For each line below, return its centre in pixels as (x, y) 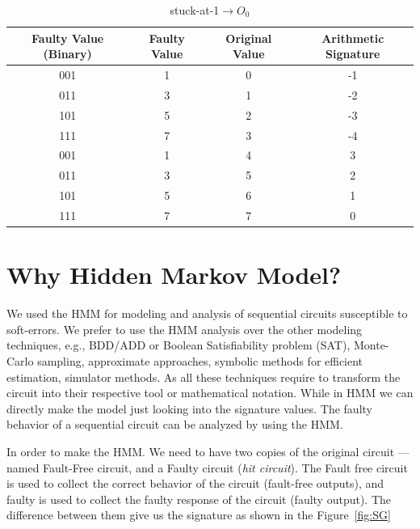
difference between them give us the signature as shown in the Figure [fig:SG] (199, 515)
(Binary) (67, 54)
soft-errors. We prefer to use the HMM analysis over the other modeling (185, 329)
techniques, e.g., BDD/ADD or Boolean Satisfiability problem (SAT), (178, 345)
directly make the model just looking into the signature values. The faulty (189, 408)
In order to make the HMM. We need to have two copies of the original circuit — (208, 451)
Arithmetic (353, 38)
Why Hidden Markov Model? (174, 275)
